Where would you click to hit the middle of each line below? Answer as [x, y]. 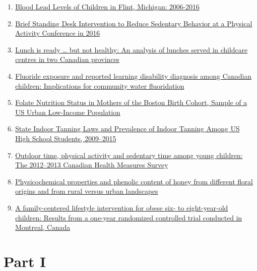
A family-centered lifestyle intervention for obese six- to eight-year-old [122, 207]
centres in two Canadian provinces [67, 59]
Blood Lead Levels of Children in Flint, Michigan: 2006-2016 [107, 6]
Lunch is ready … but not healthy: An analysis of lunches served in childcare [131, 49]
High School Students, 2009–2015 [65, 138]
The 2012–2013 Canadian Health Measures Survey [92, 165]
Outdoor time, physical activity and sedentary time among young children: [129, 155]
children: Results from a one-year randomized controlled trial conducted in [128, 217]
